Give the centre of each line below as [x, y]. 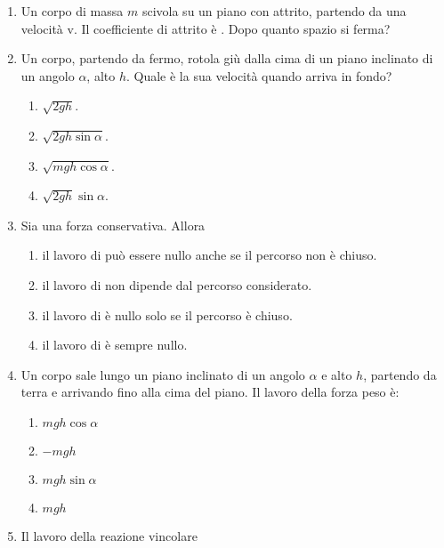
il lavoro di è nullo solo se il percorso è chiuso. [167, 314]
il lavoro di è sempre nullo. [115, 345]
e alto [337, 374]
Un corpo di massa [72, 11]
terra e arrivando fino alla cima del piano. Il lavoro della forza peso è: [210, 392]
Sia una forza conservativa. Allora [113, 225]
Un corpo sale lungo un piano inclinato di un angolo [163, 374]
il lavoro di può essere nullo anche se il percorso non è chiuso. [210, 255]
